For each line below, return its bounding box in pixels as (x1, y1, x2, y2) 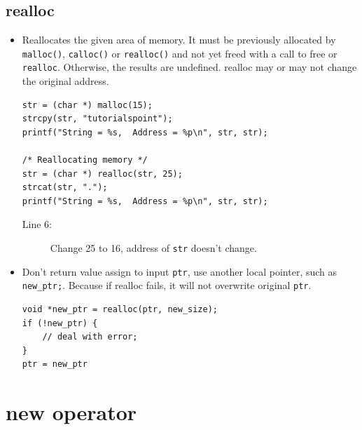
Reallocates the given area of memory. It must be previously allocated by (22, 32, 336, 47)
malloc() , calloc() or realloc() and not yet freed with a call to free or (22, 46, 337, 60)
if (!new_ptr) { (22, 318, 98, 328)
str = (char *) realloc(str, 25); (22, 168, 183, 179)
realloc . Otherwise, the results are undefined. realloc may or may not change (22, 60, 357, 74)
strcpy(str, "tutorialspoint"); (22, 114, 173, 124)
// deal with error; (42, 332, 138, 342)
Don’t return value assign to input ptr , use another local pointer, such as (22, 264, 337, 278)
